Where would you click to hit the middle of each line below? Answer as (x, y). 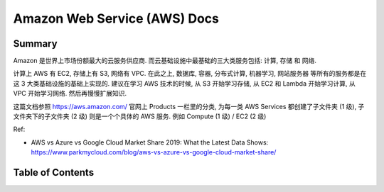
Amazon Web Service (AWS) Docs (116, 18)
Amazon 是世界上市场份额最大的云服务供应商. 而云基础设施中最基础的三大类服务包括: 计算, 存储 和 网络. (165, 61)
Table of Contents (54, 173)
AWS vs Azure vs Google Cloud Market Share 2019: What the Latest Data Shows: (150, 142)
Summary (35, 44)
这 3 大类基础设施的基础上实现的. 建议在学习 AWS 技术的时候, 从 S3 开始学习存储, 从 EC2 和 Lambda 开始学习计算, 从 (184, 83)
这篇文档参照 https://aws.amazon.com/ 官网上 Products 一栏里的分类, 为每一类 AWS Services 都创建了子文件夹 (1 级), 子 (189, 106)
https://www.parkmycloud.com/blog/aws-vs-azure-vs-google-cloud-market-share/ (154, 152)
